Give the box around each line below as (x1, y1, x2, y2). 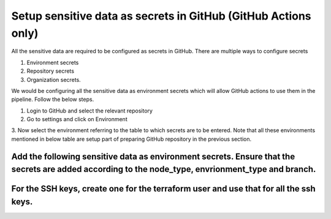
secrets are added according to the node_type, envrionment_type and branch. (11, 164, 316, 174)
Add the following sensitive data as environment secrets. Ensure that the (11, 151, 295, 161)
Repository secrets (26, 67, 75, 75)
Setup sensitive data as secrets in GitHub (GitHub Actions (11, 9, 312, 23)
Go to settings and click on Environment (26, 116, 128, 123)
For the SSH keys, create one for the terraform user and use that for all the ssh (11, 184, 316, 194)
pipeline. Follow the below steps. (11, 95, 94, 103)
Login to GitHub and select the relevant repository (26, 107, 153, 114)
